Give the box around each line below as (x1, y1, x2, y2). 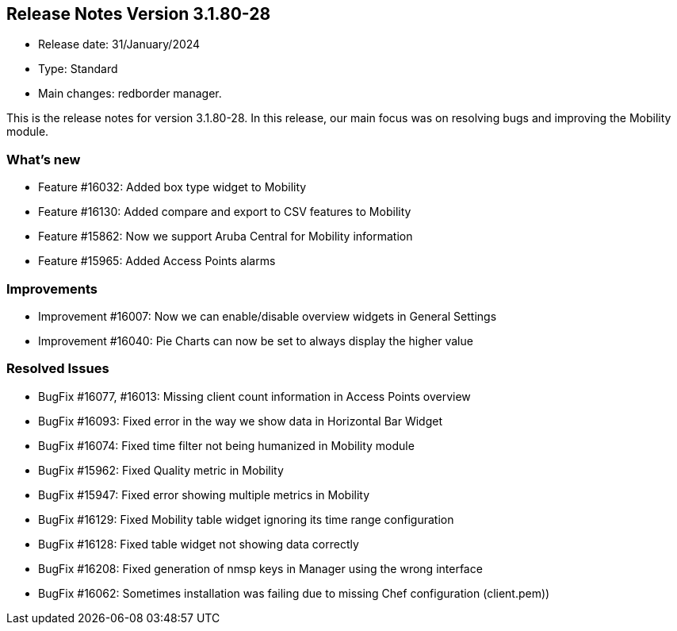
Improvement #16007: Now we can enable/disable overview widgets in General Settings (38, 309, 497, 323)
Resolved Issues (6, 360, 109, 377)
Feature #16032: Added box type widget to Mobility (38, 180, 307, 194)
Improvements (6, 280, 98, 297)
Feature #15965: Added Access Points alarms (38, 254, 276, 268)
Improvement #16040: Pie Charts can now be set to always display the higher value (38, 333, 473, 348)
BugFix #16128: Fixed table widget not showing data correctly (38, 537, 359, 551)
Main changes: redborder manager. (38, 87, 222, 101)
